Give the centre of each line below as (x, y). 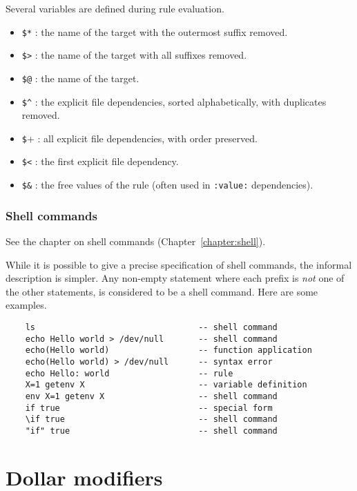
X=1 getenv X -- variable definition (166, 385)
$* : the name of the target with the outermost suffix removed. (155, 31)
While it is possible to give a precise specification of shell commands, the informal (179, 264)
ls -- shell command (151, 327)
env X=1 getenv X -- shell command (151, 396)
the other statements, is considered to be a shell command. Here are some (162, 291)
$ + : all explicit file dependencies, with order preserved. (139, 138)
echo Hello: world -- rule (129, 373)
